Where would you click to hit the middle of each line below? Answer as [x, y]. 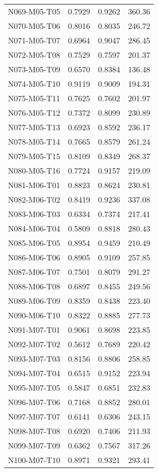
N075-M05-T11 [34, 98]
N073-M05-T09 [34, 69]
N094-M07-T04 [34, 373]
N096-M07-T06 [34, 402]
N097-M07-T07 [34, 416]
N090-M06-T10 [34, 315]
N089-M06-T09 [34, 301]
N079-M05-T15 [34, 156]
